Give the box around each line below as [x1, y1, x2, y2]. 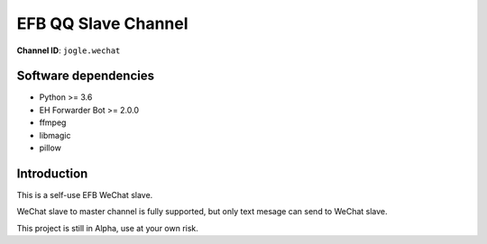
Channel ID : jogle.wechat [16, 45, 121, 56]
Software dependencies [16, 68, 155, 84]
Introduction [16, 166, 88, 181]
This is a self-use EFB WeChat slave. [16, 189, 153, 200]
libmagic [39, 130, 71, 140]
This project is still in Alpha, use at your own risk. [16, 222, 198, 233]
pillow [39, 142, 62, 153]
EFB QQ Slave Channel [16, 14, 188, 33]
